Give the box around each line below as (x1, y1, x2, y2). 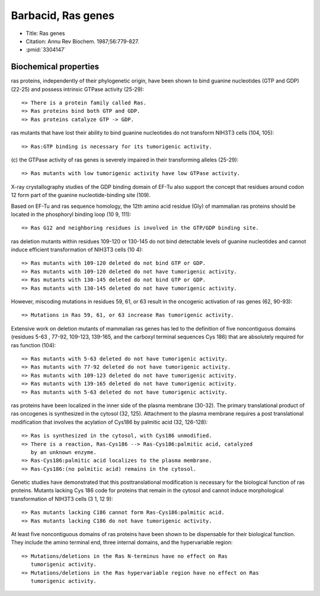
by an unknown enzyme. (30, 449, 97, 455)
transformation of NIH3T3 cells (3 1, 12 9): (11, 495, 113, 502)
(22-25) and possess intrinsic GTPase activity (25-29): (11, 85, 145, 93)
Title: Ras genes (25, 30, 65, 37)
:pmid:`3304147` (25, 46, 66, 53)
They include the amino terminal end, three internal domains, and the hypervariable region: (11, 539, 233, 546)
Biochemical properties (11, 62, 100, 72)
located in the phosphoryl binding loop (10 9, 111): (11, 211, 132, 218)
